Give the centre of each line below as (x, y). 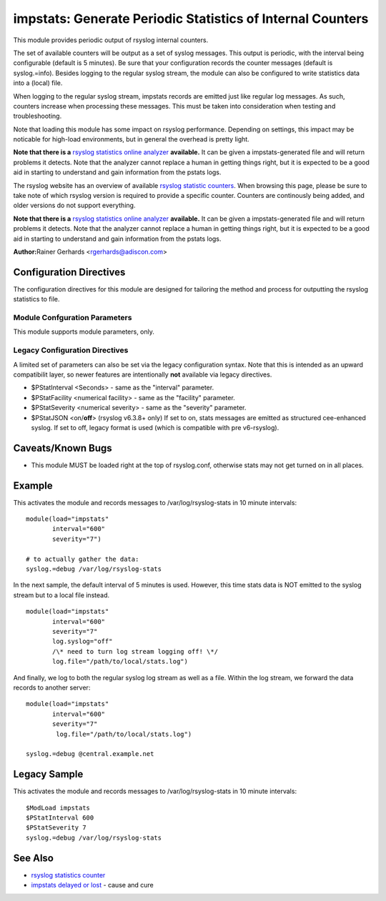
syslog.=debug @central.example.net (90, 754)
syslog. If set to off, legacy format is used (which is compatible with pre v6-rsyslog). (155, 427)
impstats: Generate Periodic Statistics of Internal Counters (191, 19)
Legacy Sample (48, 774)
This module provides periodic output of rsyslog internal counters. (111, 40)
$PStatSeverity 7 (56, 828)
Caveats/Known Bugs (63, 448)
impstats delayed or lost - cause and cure (92, 885)
